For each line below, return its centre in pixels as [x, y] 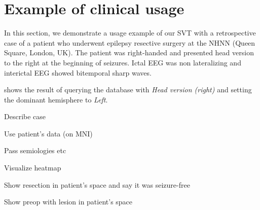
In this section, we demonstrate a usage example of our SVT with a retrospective [130, 33]
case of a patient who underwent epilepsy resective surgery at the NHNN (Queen [130, 42]
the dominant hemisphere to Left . [56, 99]
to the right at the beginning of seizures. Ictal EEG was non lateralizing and [123, 62]
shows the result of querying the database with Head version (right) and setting [128, 90]
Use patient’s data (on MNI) [48, 133]
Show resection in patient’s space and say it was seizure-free [97, 184]
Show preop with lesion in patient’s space [68, 202]
